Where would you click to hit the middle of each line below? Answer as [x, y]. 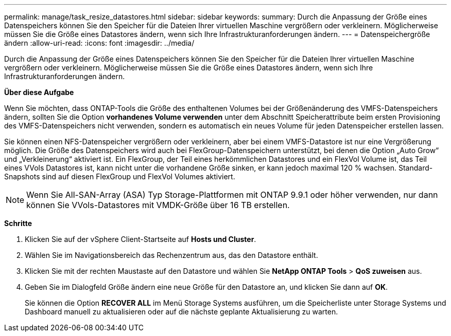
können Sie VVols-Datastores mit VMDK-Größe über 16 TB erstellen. [158, 205]
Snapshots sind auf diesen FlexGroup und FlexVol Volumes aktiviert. [120, 176]
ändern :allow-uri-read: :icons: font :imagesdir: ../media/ [99, 43]
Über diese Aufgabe [39, 92]
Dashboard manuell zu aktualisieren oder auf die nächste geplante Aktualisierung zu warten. [181, 312]
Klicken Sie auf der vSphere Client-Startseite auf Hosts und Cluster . [141, 239]
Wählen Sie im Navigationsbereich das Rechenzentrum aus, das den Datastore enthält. [171, 255]
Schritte [18, 223]
